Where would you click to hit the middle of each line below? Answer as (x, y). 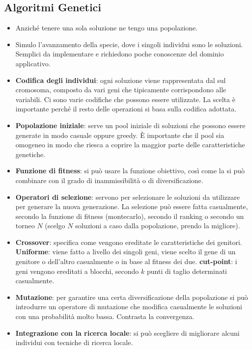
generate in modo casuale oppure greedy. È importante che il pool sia (120, 135)
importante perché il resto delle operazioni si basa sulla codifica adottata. (126, 109)
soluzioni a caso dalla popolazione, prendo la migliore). (158, 226)
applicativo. (33, 63)
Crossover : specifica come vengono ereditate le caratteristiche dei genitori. (129, 242)
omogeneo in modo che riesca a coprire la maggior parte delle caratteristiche (130, 145)
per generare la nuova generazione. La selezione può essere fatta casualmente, (132, 206)
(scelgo (55, 226)
